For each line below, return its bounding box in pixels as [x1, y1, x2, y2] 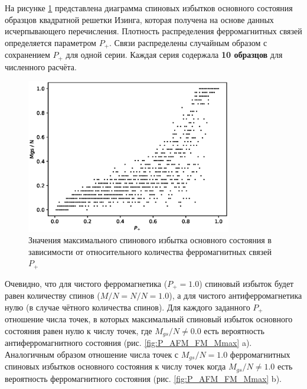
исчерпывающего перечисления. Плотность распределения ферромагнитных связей [5, 25, 302, 37]
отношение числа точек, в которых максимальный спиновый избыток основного [5, 313, 293, 325]
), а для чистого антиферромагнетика [169, 289, 302, 302]
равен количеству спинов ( [5, 289, 100, 302]
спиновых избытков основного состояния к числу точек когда [5, 360, 226, 372]
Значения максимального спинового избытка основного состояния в [28, 234, 272, 246]
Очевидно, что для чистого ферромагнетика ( [5, 277, 168, 289]
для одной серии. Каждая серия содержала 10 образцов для [66, 48, 283, 61]
